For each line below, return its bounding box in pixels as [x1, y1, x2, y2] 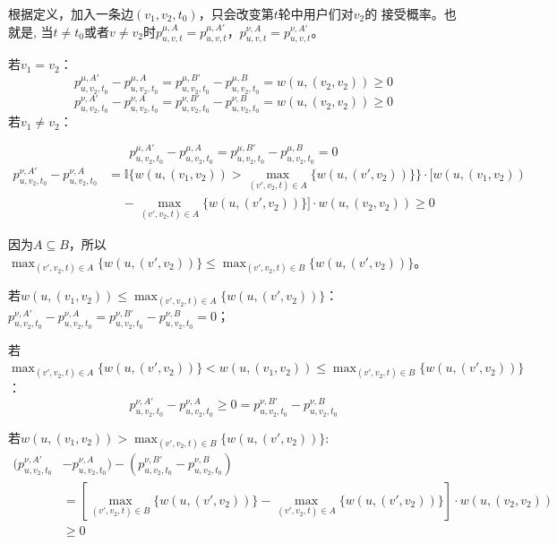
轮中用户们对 [278, 4, 354, 22]
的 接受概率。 [364, 4, 444, 22]
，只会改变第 [198, 4, 274, 22]
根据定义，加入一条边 [8, 4, 133, 22]
